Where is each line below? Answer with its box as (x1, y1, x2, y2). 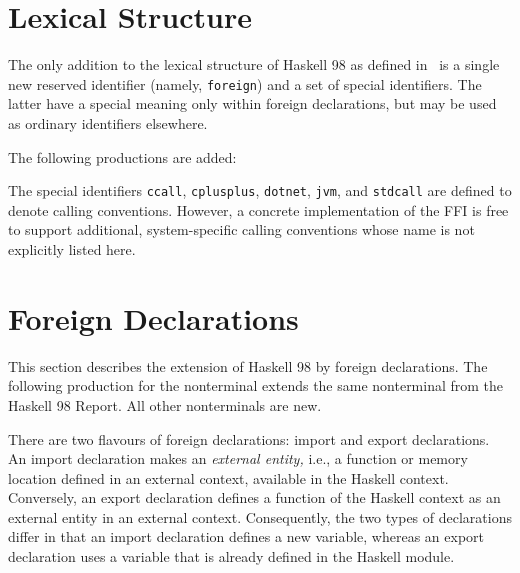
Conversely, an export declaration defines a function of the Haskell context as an (8, 487, 501, 508)
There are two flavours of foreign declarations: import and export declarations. (8, 428, 490, 449)
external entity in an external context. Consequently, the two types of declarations (8, 506, 512, 527)
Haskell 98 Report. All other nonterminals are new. (8, 394, 322, 415)
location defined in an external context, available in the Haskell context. (8, 467, 449, 488)
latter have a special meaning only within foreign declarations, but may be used (8, 93, 497, 114)
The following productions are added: (8, 146, 237, 167)
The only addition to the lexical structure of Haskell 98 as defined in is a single (8, 54, 500, 75)
